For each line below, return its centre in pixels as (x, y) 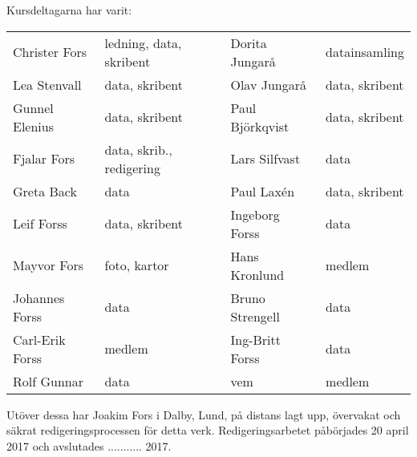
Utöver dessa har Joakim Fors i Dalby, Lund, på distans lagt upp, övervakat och (204, 414)
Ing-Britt (255, 339)
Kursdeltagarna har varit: (69, 10)
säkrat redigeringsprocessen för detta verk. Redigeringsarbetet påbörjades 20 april (208, 430)
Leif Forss (40, 224)
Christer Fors (50, 52)
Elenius (33, 126)
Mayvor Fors (48, 265)
